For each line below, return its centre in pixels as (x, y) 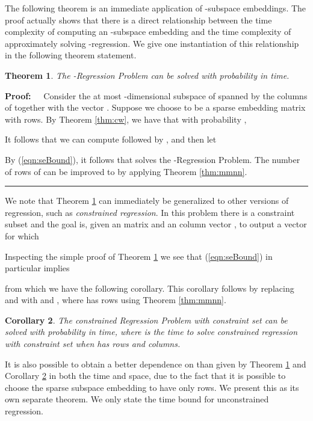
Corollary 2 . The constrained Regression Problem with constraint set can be (146, 320)
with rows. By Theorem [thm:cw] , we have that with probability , (126, 119)
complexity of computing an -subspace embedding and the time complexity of (148, 32)
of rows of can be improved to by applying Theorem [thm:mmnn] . (126, 171)
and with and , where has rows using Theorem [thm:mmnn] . (116, 300)
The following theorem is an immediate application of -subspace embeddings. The (156, 8)
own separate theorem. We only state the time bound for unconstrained (137, 399)
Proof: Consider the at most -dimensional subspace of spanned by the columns (156, 95)
